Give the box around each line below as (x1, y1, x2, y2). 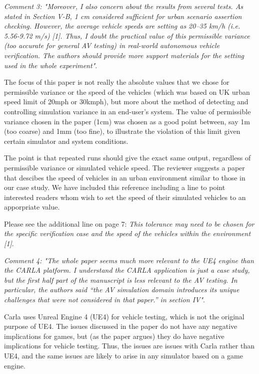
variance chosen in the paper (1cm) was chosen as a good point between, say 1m (4, 116, 250, 126)
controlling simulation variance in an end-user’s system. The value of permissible (4, 106, 251, 116)
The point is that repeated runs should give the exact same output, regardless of (4, 152, 251, 163)
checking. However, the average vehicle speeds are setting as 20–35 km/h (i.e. (4, 21, 240, 31)
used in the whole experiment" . (4, 60, 97, 70)
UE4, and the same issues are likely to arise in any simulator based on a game (4, 350, 243, 360)
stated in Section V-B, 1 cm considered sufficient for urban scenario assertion (4, 11, 242, 21)
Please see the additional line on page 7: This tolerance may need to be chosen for (4, 218, 254, 229)
